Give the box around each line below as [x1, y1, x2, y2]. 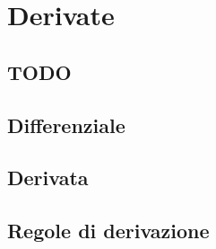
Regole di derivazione [7, 217, 210, 245]
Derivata [7, 164, 89, 191]
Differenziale [7, 111, 125, 138]
